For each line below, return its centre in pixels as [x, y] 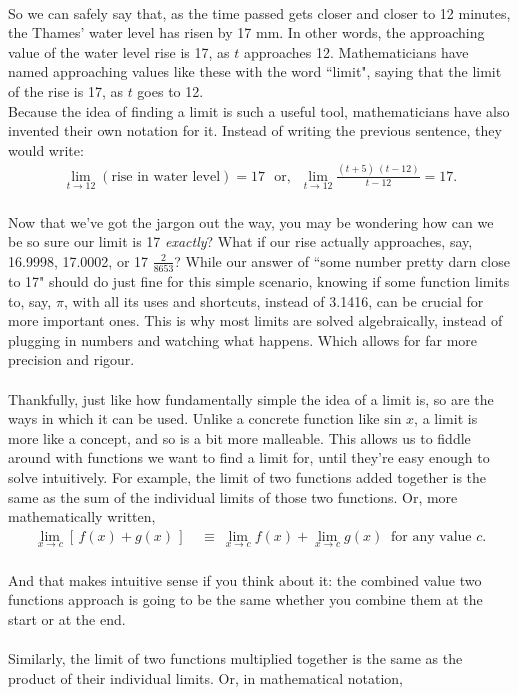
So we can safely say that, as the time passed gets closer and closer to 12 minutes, [259, 12]
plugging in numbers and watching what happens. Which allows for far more [243, 339]
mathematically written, [82, 516]
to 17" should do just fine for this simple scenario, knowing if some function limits [259, 281]
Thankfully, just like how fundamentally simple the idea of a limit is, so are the [251, 398]
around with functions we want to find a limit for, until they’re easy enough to [249, 457]
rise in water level [166, 176]
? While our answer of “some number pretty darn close [342, 260]
